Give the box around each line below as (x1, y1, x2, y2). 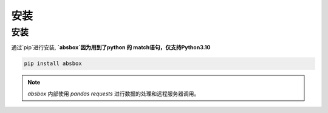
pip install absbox (24, 60, 82, 67)
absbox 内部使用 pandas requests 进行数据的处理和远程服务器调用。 (27, 90, 200, 97)
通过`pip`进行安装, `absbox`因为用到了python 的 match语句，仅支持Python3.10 (11, 44, 211, 51)
